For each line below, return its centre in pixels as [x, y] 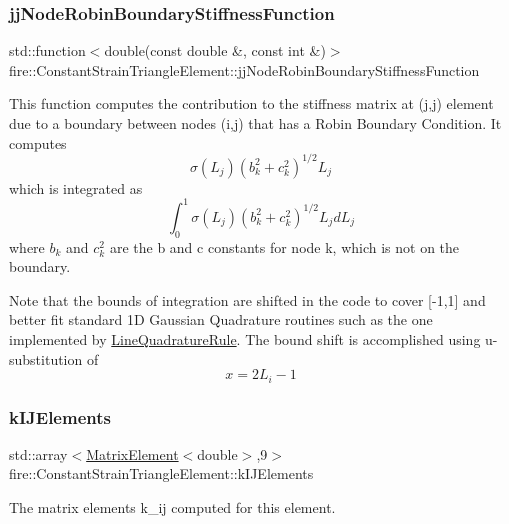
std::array [38, 453]
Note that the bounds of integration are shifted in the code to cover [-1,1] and [247, 299]
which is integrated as [76, 187]
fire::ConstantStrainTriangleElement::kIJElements [161, 473]
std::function [47, 50]
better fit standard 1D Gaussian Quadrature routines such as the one [221, 319]
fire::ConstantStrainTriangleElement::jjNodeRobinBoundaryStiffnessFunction [244, 69]
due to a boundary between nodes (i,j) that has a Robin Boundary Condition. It [255, 123]
